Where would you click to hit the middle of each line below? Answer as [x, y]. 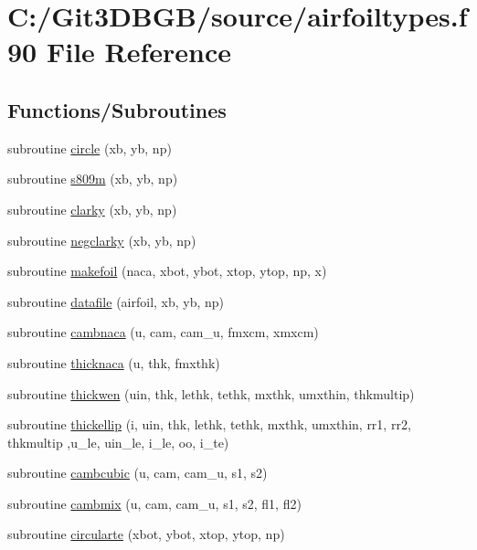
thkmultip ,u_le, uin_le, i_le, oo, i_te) [118, 442]
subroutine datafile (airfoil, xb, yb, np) [116, 301]
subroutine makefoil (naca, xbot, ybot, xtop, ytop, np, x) [167, 271]
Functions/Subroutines [117, 109]
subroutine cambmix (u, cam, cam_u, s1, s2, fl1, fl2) [154, 503]
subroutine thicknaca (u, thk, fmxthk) [114, 362]
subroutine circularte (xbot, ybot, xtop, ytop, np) [146, 534]
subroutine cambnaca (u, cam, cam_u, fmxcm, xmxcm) [163, 332]
